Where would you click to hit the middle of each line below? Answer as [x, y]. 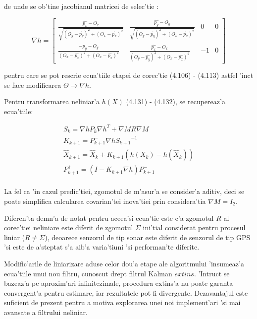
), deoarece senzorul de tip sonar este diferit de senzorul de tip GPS [148, 237]
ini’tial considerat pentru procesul [194, 227]
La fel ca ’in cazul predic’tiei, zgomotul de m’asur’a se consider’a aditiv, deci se [124, 191]
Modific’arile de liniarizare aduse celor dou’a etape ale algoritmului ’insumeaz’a [124, 263]
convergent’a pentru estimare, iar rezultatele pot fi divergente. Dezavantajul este [126, 292]
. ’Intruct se [212, 273]
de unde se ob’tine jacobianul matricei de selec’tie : [81, 6]
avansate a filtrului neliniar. [46, 312]
